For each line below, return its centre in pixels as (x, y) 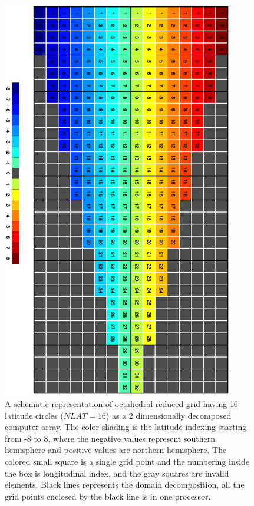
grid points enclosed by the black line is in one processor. (108, 496)
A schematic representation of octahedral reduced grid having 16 (121, 404)
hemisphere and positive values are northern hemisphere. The (116, 450)
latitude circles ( (34, 415)
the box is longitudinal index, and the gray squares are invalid (117, 473)
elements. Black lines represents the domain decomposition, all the (125, 484)
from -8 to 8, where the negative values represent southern (110, 438)
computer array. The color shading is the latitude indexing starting (126, 427)
